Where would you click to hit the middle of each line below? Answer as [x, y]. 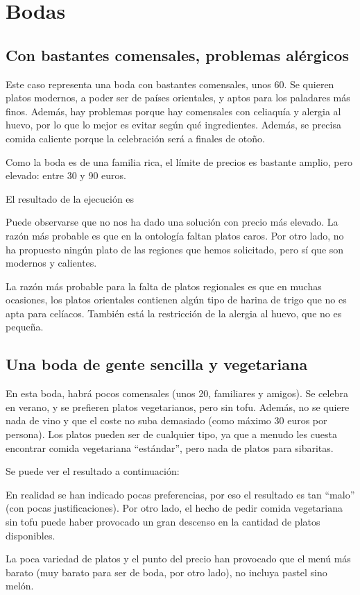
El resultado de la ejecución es [70, 198]
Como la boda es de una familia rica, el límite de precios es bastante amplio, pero [179, 161]
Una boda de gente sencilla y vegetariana [157, 364]
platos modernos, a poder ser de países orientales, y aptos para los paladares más [178, 98]
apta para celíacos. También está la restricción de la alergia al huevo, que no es [174, 313]
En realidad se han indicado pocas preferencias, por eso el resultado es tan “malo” [180, 494]
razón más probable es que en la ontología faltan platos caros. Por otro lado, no [175, 235]
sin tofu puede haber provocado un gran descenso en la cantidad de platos [163, 522]
